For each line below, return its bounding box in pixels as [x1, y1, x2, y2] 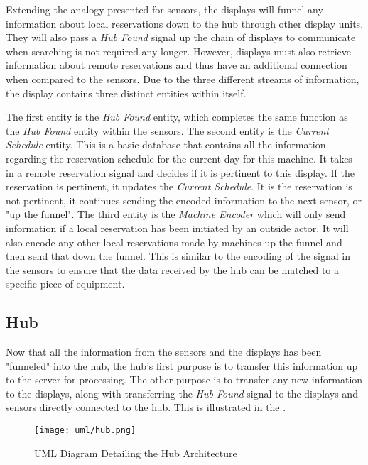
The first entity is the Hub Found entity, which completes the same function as [6, 109, 348, 124]
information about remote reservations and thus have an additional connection [6, 58, 347, 72]
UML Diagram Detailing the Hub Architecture [34, 445, 237, 460]
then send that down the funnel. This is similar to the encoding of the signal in [6, 248, 351, 263]
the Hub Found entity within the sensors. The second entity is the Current [6, 123, 330, 138]
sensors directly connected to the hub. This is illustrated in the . [6, 400, 286, 415]
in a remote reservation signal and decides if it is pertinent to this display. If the [6, 165, 355, 180]
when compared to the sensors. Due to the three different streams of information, [6, 71, 359, 86]
